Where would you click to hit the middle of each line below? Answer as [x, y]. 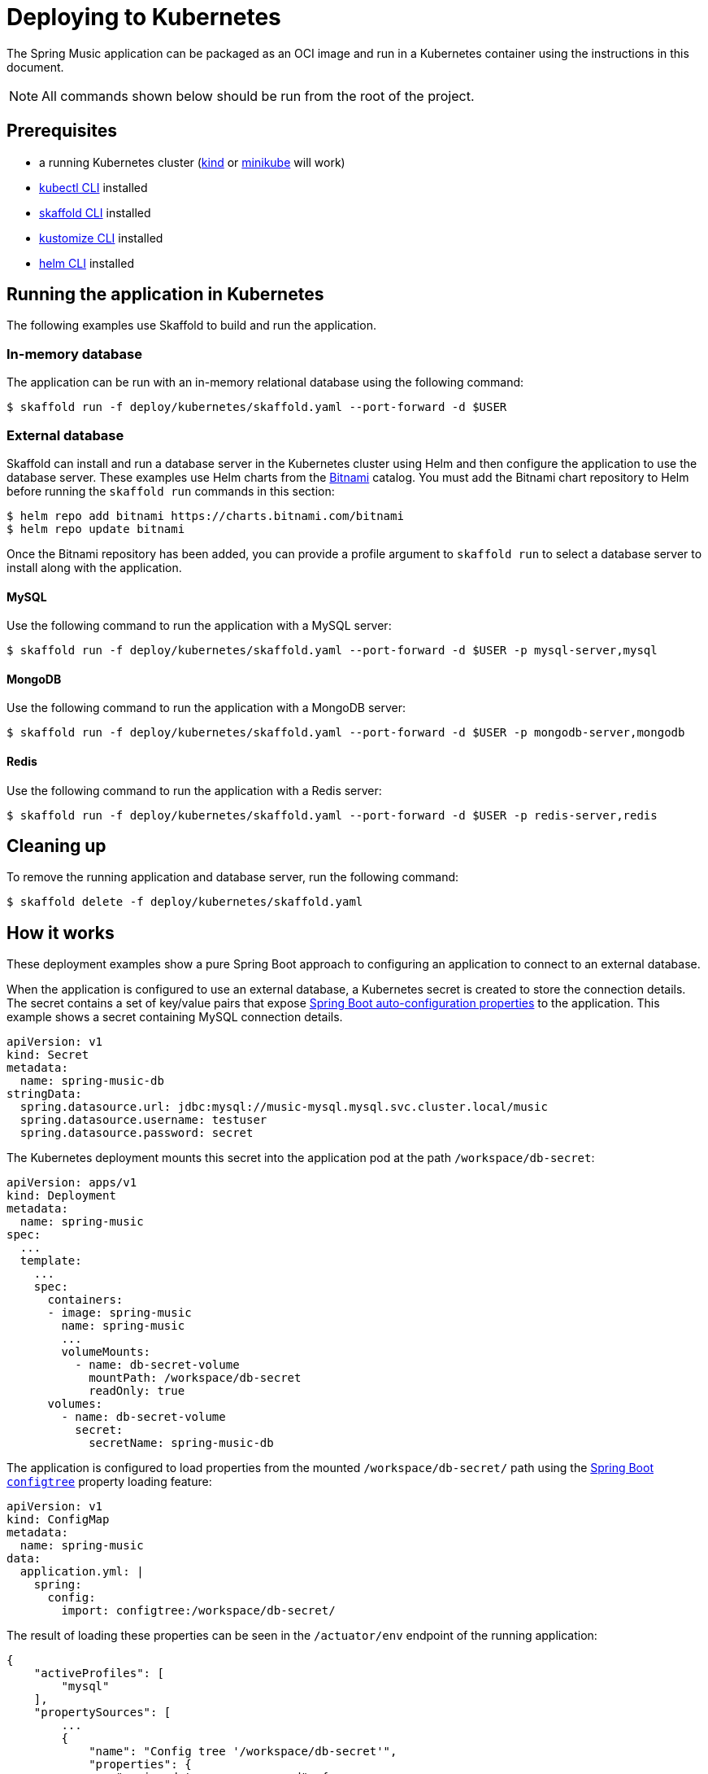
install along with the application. [94, 567]
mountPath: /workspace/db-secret [195, 1378]
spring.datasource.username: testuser [143, 1120]
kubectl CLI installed [93, 187]
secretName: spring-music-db [181, 1443]
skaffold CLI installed [95, 212]
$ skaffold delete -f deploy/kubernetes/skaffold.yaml [185, 902]
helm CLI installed [87, 263]
